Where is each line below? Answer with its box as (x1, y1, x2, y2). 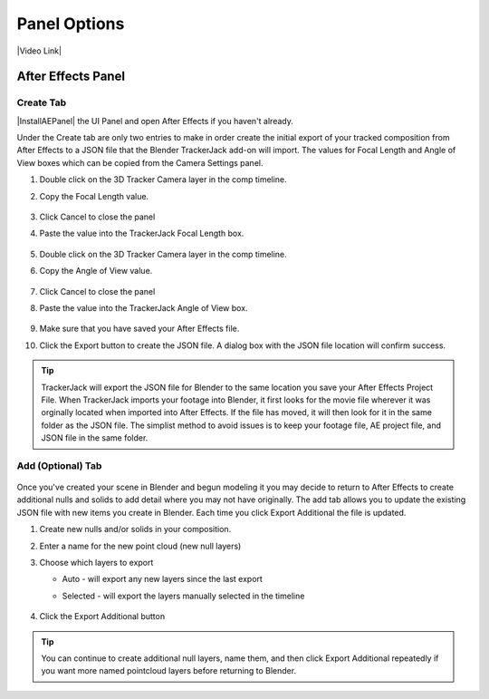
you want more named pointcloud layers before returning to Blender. (41, 665, 297, 676)
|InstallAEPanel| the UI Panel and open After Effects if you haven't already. (16, 115, 293, 126)
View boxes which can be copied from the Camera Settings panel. (16, 157, 264, 168)
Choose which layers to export (39, 558, 154, 568)
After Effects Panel (16, 69, 126, 84)
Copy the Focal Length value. (39, 190, 149, 201)
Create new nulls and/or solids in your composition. (39, 524, 232, 535)
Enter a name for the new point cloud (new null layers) (39, 540, 242, 551)
